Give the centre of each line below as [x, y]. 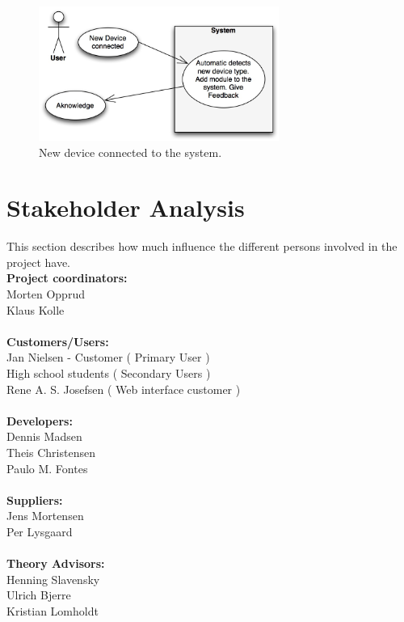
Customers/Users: [58, 341]
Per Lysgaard [40, 531]
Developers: [40, 420]
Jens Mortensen [45, 516]
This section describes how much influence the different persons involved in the [202, 246]
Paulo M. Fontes [47, 468]
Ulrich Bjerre [39, 595]
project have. [38, 262]
